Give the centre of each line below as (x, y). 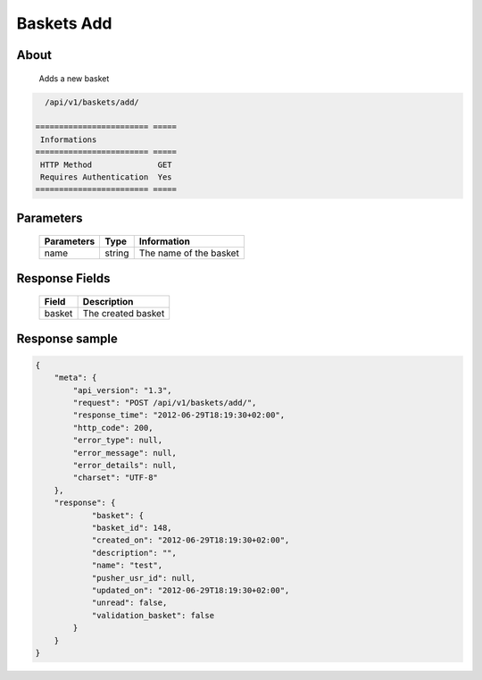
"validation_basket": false (153, 615)
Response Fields (63, 278)
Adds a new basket (74, 78)
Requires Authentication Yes (107, 177)
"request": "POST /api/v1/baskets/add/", (165, 403)
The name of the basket (189, 253)
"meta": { (75, 378)
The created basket (124, 314)
